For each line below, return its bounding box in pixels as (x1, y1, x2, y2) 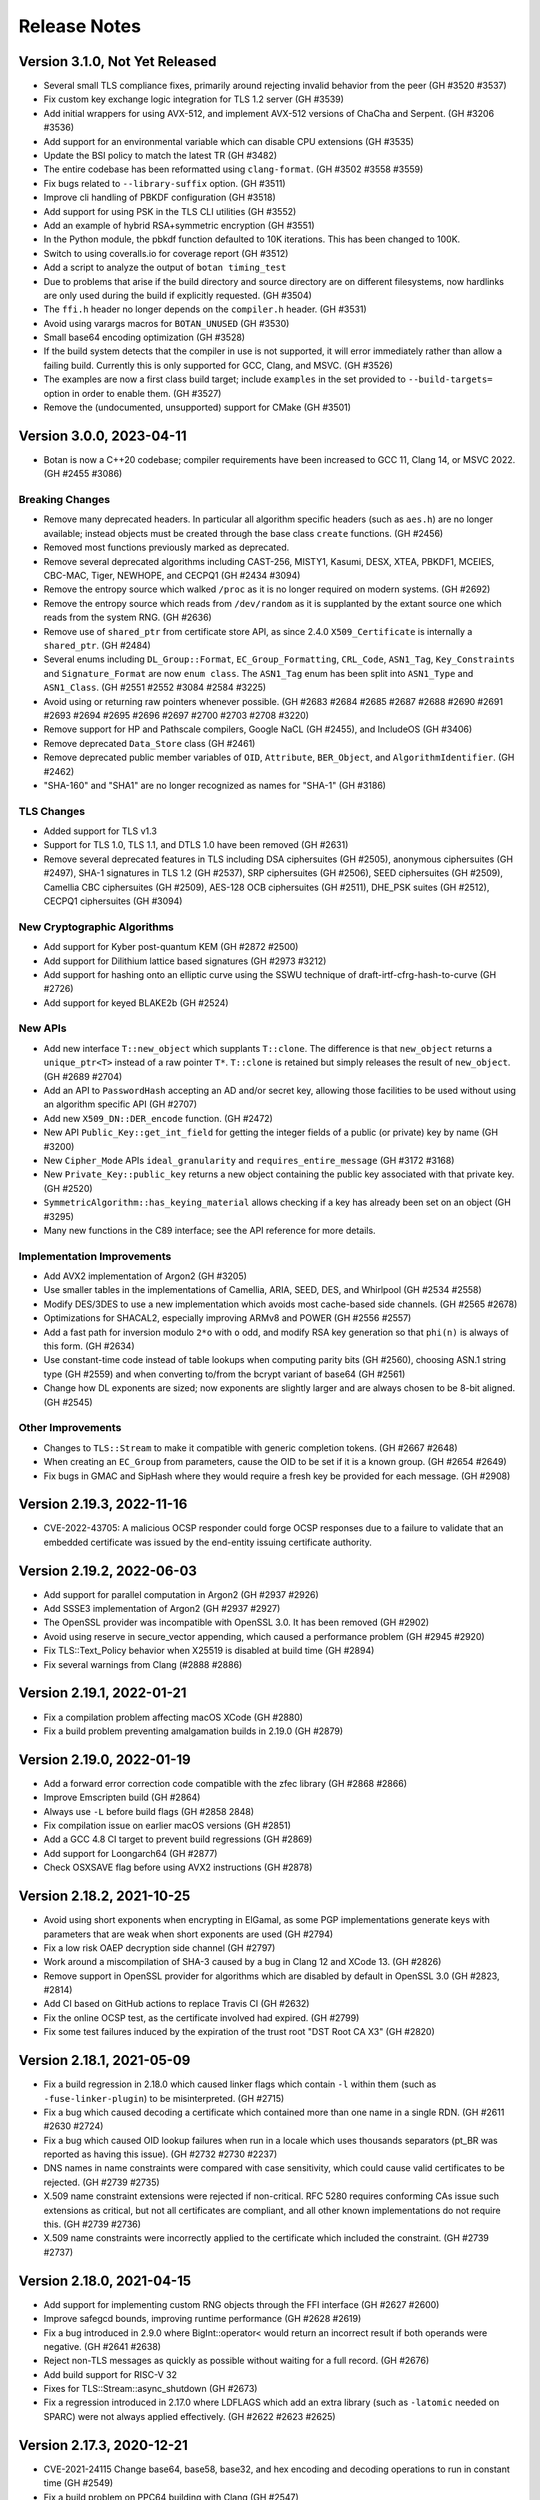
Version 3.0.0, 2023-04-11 (18, 427, 187, 444)
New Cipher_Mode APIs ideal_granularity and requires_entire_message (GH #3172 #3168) (43, 1154, 455, 1166)
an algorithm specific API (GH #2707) (43, 1098, 198, 1110)
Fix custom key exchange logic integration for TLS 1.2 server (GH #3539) (43, 93, 345, 105)
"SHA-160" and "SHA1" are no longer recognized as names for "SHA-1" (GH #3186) (43, 779, 387, 791)
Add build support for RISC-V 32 (43, 2368, 177, 2380)
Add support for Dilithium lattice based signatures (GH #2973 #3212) (43, 955, 327, 967)
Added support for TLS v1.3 (43, 825, 157, 837)
